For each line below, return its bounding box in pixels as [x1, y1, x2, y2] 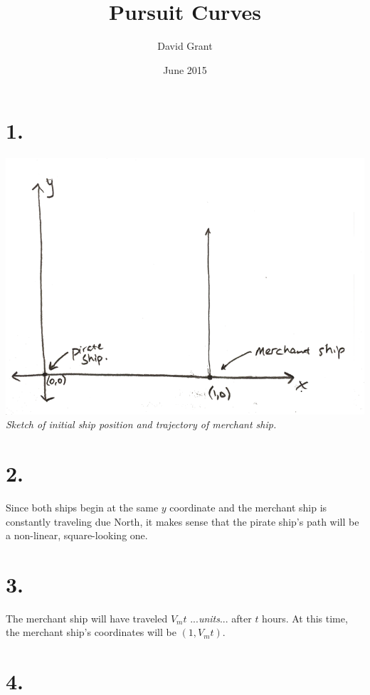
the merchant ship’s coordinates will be [6, 625, 176, 640]
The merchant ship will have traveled [6, 610, 168, 625]
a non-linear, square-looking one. [6, 528, 148, 543]
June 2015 [163, 62, 207, 77]
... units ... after [190, 610, 252, 625]
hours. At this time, [262, 610, 348, 625]
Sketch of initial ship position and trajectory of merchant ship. [6, 417, 277, 432]
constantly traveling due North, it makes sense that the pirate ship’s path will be [6, 514, 359, 529]
